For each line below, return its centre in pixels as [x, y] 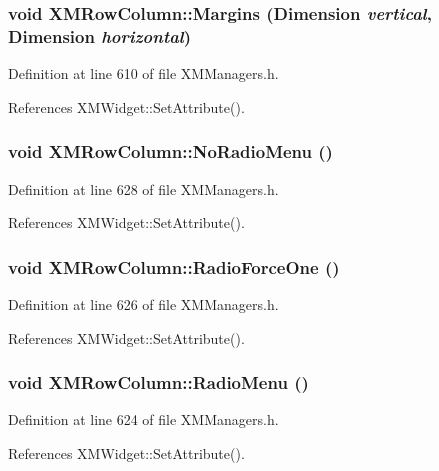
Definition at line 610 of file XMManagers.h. [143, 73]
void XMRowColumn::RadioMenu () [158, 382]
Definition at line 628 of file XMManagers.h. [143, 188]
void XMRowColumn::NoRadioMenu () [170, 151]
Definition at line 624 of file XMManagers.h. [143, 419]
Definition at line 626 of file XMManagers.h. [143, 303]
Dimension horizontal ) [100, 35]
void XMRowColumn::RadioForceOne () [174, 266]
